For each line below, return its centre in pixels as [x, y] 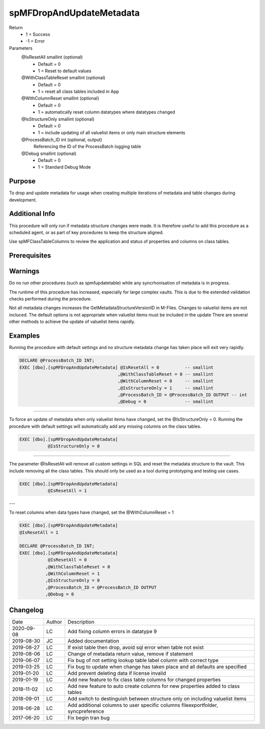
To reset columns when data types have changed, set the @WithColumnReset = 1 [91, 512]
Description [81, 622]
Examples [25, 336]
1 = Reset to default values [65, 71]
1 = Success [38, 34]
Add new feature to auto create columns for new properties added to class [154, 686]
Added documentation [93, 641]
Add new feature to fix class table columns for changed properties [144, 679]
